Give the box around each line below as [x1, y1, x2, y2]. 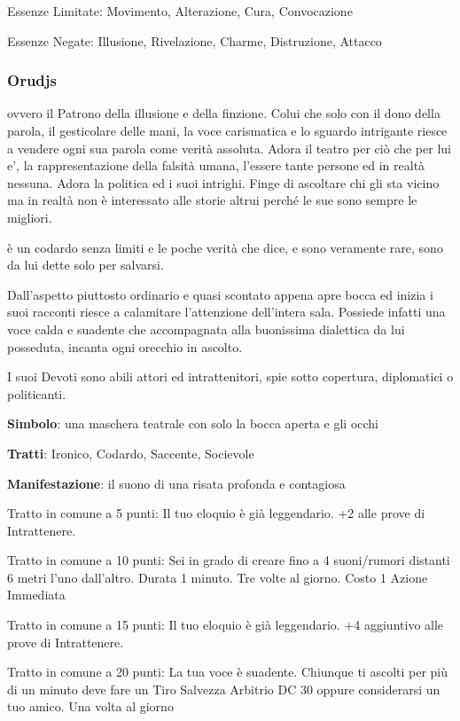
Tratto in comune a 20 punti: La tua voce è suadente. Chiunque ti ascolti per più [7, 662, 448, 681]
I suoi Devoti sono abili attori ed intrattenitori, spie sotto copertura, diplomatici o [7, 367, 454, 386]
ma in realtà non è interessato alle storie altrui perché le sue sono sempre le [7, 191, 417, 209]
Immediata [7, 585, 66, 604]
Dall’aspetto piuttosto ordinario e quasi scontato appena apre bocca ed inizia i [7, 285, 433, 303]
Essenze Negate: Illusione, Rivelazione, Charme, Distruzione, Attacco [7, 31, 382, 50]
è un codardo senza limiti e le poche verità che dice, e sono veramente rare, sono [7, 238, 443, 256]
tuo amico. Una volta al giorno [7, 697, 174, 716]
